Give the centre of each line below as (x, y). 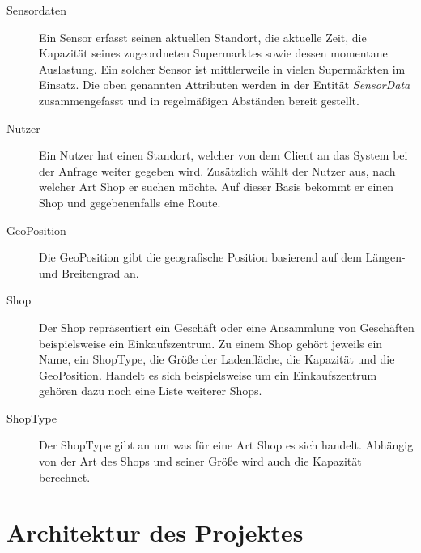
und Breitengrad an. (89, 272)
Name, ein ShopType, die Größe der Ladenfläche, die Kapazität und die (217, 359)
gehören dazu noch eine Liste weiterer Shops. (151, 391)
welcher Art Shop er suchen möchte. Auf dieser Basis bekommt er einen (217, 187)
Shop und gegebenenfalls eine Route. (130, 202)
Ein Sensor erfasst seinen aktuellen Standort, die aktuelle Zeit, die (203, 37)
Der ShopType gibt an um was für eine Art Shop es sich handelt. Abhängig (226, 445)
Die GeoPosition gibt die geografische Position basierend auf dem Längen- (222, 257)
